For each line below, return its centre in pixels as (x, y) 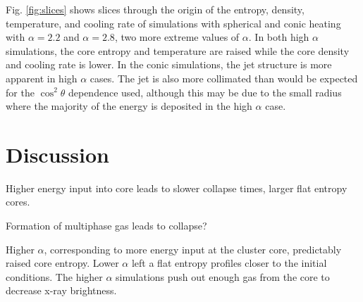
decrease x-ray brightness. (61, 290)
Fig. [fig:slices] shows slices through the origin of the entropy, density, (155, 9)
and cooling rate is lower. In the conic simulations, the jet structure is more (169, 64)
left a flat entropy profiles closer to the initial (229, 263)
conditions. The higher (54, 276)
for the (20, 92)
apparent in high (42, 78)
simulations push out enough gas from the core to (223, 276)
